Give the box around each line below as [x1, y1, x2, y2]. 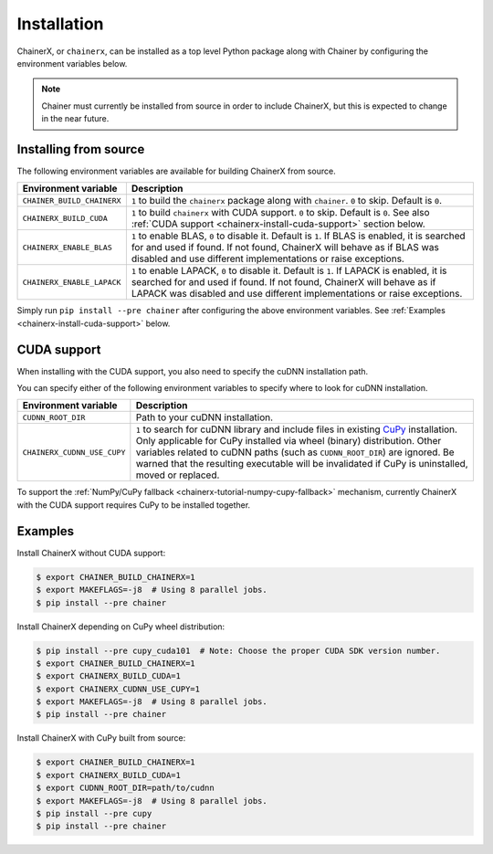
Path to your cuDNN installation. [135, 411, 274, 424]
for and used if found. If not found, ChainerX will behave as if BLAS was [131, 241, 440, 254]
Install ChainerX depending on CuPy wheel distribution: [16, 621, 226, 632]
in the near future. [41, 113, 110, 124]
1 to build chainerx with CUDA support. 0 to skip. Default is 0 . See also [131, 206, 430, 219]
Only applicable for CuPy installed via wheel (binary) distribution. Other [135, 435, 442, 448]
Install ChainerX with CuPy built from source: [16, 733, 186, 743]
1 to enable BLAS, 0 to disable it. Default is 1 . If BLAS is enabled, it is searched [131, 229, 466, 242]
